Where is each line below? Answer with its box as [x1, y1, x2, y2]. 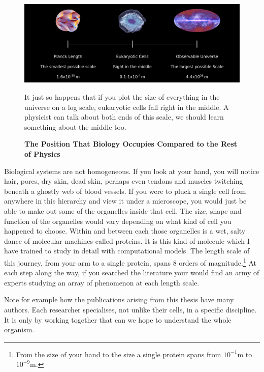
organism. [4, 324, 35, 335]
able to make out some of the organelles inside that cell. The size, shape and [4, 205, 242, 216]
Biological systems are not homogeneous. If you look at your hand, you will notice [4, 165, 259, 176]
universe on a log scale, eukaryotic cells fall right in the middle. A [24, 101, 229, 112]
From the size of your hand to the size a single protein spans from [16, 349, 221, 359]
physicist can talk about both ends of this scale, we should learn [24, 111, 224, 122]
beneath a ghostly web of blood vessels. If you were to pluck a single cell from [4, 185, 246, 196]
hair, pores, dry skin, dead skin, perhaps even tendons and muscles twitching [4, 176, 243, 186]
